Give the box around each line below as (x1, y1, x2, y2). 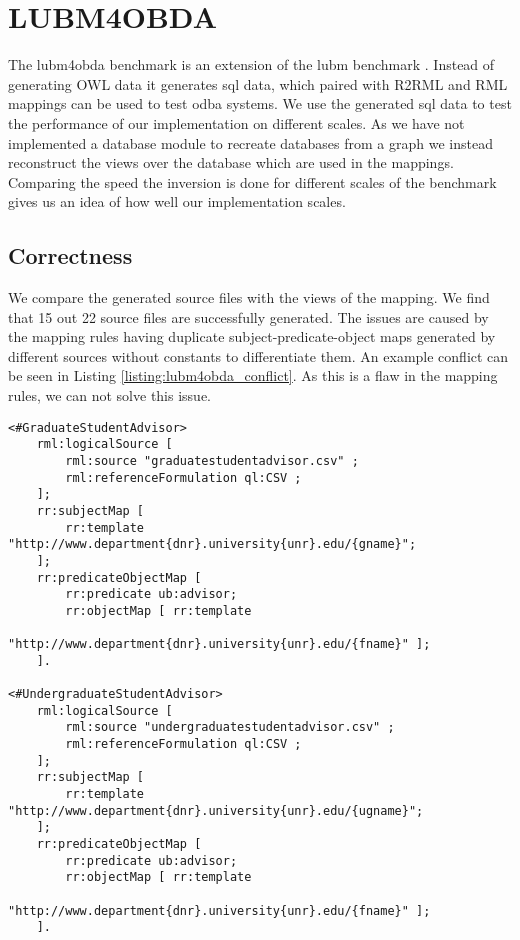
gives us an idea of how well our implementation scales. (8, 191, 346, 212)
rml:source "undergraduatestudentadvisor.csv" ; (65, 720, 395, 735)
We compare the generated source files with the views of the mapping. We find (8, 287, 490, 308)
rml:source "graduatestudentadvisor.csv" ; (65, 453, 359, 468)
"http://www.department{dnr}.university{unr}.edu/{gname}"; (8, 537, 417, 552)
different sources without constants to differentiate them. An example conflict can (8, 345, 509, 366)
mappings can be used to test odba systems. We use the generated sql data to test (8, 93, 512, 114)
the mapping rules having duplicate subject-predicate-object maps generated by (8, 326, 496, 347)
